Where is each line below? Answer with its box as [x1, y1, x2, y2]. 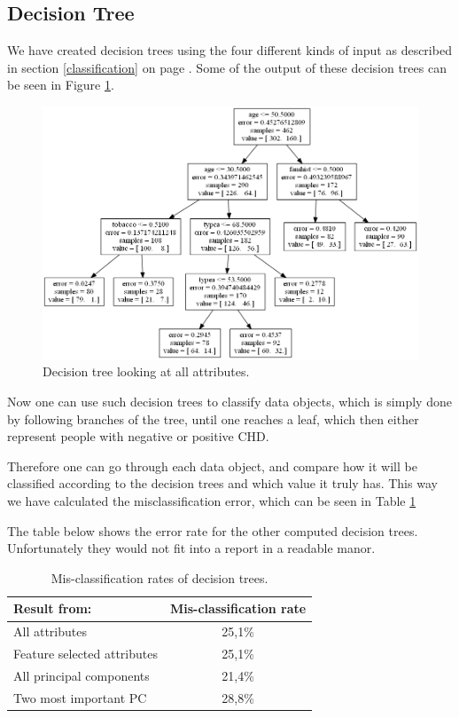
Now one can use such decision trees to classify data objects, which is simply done [7, 392, 452, 411]
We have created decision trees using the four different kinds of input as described [7, 41, 452, 59]
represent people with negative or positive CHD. [7, 427, 269, 446]
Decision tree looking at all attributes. [43, 362, 250, 381]
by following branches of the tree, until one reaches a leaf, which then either [7, 409, 419, 428]
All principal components [13, 666, 150, 684]
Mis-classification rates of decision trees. [51, 568, 268, 587]
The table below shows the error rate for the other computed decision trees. [7, 521, 418, 540]
